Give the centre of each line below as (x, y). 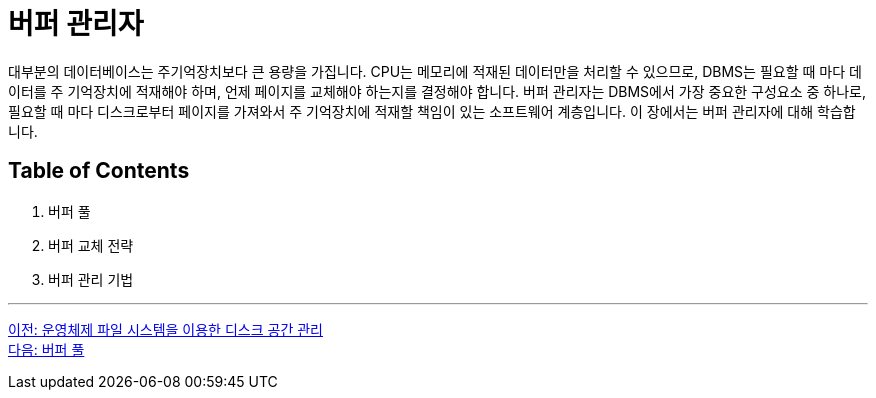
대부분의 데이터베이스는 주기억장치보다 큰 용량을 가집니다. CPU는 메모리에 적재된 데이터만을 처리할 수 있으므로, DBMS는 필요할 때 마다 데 (435, 71)
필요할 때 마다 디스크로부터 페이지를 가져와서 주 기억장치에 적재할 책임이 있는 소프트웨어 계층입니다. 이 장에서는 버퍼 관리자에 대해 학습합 (432, 111)
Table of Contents (99, 171)
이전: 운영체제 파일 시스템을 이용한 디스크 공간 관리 (165, 329)
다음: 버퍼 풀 (46, 349)
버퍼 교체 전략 (91, 245)
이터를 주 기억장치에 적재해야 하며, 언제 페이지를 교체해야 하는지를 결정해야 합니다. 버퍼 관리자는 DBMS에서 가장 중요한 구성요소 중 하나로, (437, 91)
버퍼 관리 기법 (91, 279)
